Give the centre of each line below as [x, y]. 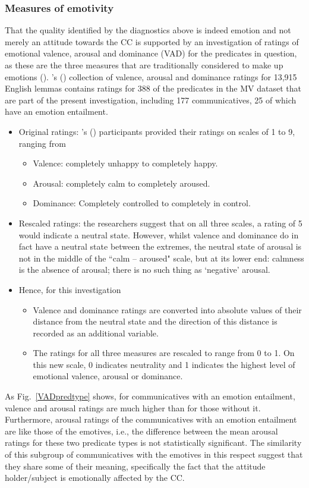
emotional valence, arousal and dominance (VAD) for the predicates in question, [151, 53]
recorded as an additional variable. [96, 333]
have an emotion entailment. [56, 111]
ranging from [42, 143]
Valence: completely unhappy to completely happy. [125, 163]
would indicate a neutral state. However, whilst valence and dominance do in [159, 234]
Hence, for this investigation [70, 289]
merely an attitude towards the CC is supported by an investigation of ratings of [152, 41]
